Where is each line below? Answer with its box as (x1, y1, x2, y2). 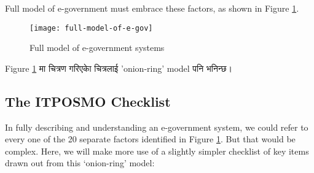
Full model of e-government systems (29, 41, 165, 54)
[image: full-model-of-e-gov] (29, 23, 153, 33)
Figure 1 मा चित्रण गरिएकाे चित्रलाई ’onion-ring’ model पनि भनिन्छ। (5, 61, 232, 74)
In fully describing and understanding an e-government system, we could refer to (5, 120, 308, 133)
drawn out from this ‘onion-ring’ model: (5, 156, 155, 169)
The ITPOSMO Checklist (5, 91, 171, 110)
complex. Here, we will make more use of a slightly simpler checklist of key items (5, 144, 309, 157)
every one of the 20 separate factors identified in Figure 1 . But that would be (5, 133, 296, 145)
